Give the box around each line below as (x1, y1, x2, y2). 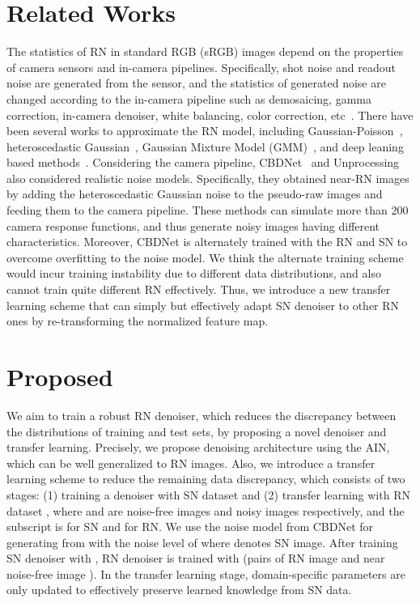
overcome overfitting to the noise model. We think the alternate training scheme (6, 248, 404, 265)
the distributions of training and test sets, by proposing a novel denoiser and (6, 423, 387, 440)
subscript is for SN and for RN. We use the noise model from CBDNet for (6, 518, 374, 535)
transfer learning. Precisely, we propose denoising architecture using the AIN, (6, 439, 390, 456)
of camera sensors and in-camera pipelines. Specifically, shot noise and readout (6, 58, 396, 75)
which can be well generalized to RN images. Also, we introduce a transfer (6, 454, 375, 471)
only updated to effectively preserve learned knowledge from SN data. (6, 581, 352, 598)
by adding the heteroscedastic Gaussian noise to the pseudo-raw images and (6, 185, 383, 202)
